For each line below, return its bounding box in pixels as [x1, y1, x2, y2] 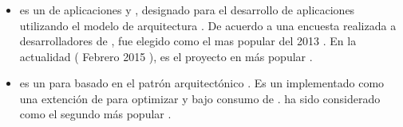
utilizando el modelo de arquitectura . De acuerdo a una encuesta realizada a [19, 17, 397, 33]
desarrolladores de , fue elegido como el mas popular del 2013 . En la [19, 33, 357, 49]
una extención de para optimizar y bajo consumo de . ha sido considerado [19, 90, 381, 106]
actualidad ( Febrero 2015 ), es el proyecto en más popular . [19, 48, 313, 64]
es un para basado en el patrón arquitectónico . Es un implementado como [19, 75, 385, 91]
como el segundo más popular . [19, 106, 172, 122]
